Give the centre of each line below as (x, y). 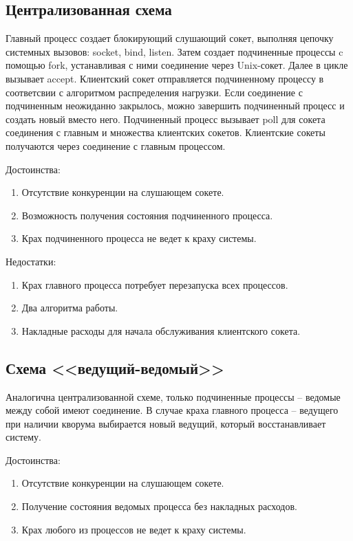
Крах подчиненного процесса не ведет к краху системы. (139, 238)
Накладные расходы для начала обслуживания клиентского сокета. (161, 330)
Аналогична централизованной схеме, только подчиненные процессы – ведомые (173, 396)
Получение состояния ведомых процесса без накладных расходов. (159, 506)
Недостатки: (31, 261)
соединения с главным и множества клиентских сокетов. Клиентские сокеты (165, 132)
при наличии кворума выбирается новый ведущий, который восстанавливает (166, 423)
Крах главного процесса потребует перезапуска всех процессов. (155, 284)
